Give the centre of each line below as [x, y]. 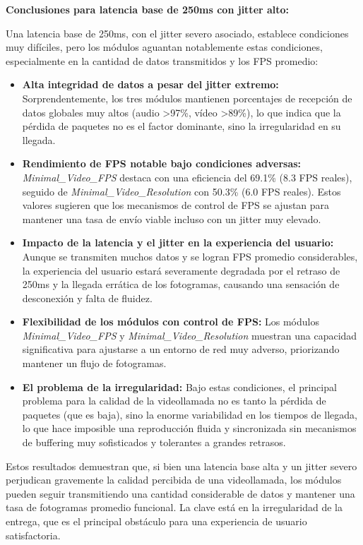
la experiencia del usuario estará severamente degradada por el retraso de [181, 270]
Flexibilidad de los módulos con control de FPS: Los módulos [171, 322]
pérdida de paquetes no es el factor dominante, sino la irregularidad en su [181, 126]
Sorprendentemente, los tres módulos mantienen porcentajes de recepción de [187, 98]
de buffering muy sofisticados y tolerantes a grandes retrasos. [154, 442]
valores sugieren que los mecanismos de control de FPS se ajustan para [176, 205]
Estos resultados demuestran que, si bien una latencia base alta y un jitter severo [181, 466]
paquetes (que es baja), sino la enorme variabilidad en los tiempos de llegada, [190, 414]
